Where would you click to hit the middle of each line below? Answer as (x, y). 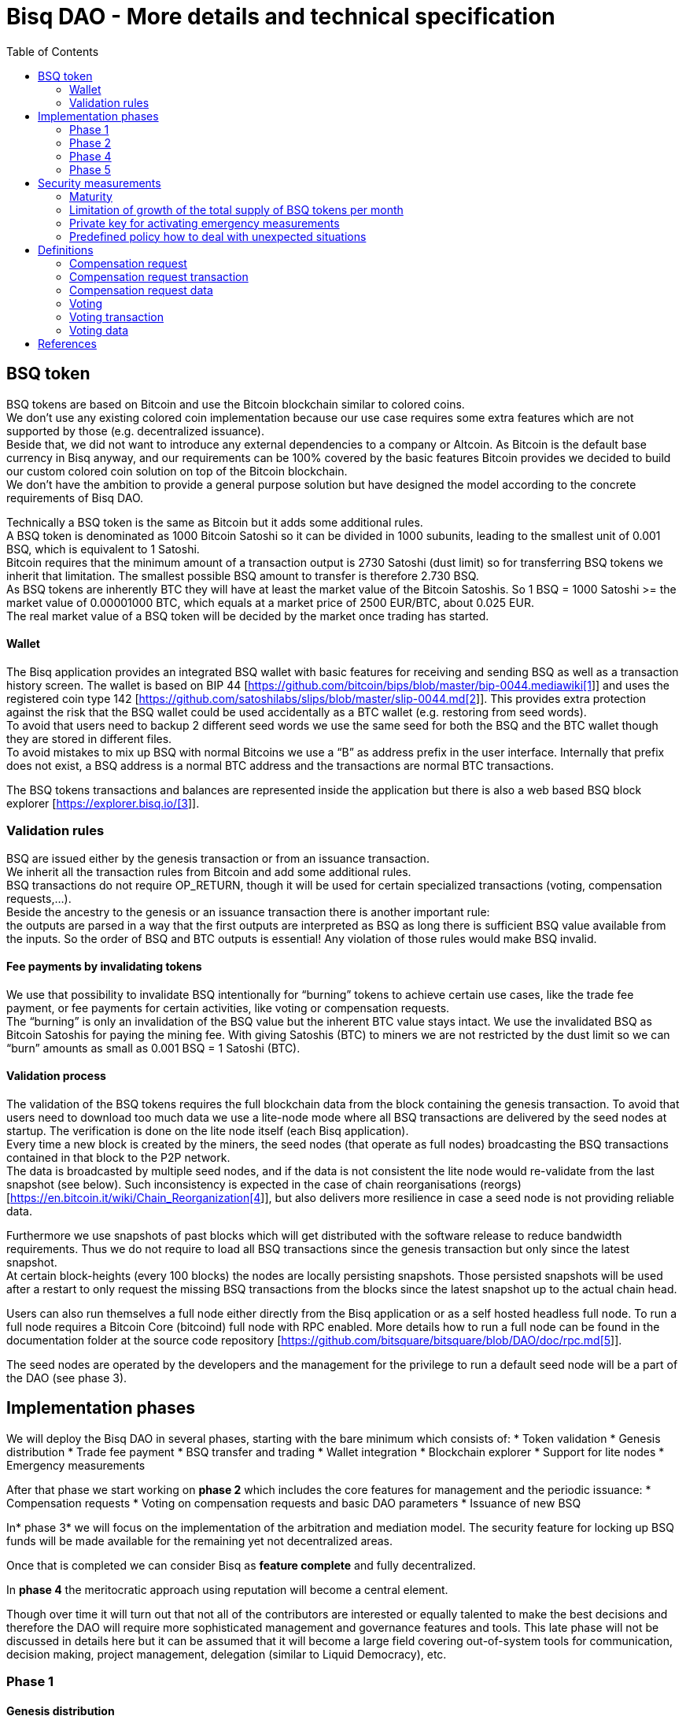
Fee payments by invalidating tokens (104, 967)
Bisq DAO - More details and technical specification (281, 17)
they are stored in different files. (89, 738)
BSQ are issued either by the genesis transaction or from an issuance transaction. (218, 858)
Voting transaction (116, 316)
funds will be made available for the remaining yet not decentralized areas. (199, 1540)
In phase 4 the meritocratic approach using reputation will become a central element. (227, 1589)
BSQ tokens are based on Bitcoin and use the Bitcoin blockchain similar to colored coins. (236, 404)
